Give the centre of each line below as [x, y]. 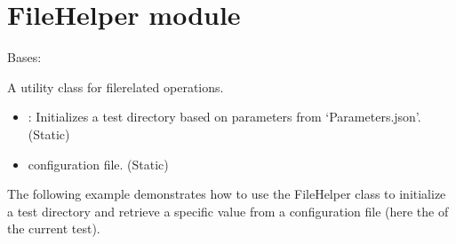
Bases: [24, 57]
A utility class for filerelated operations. [116, 87]
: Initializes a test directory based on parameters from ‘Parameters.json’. [224, 117]
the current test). [54, 228]
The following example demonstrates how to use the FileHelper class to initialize [227, 194]
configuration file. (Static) [98, 164]
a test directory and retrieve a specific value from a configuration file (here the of [228, 211]
